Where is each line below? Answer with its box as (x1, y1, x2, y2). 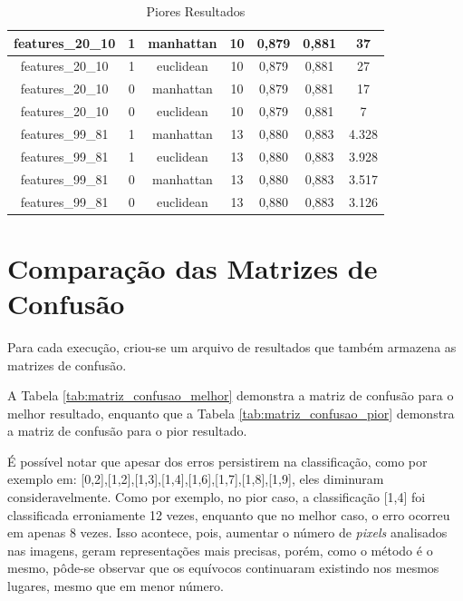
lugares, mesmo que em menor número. (7, 576, 225, 596)
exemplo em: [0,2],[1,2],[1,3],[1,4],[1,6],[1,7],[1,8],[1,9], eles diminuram (7, 469, 384, 488)
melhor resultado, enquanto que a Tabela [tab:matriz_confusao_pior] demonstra (7, 403, 455, 422)
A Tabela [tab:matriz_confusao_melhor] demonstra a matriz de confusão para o (7, 386, 454, 405)
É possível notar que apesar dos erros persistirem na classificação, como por (7, 451, 428, 470)
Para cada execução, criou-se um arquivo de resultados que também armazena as (7, 337, 457, 356)
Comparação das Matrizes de (7, 249, 378, 286)
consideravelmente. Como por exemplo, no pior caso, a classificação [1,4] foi (7, 488, 426, 507)
